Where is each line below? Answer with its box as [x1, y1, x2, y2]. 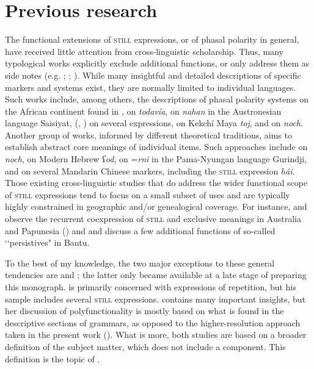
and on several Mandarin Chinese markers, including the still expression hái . [5, 164, 295, 177]
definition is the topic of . [5, 352, 100, 365]
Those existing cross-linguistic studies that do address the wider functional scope [5, 176, 308, 189]
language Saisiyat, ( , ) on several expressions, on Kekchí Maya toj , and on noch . [5, 116, 303, 129]
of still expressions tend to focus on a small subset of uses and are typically [5, 188, 290, 201]
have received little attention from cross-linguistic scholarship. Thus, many [5, 45, 283, 57]
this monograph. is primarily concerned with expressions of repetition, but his [5, 281, 296, 293]
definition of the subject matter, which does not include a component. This [5, 340, 286, 353]
